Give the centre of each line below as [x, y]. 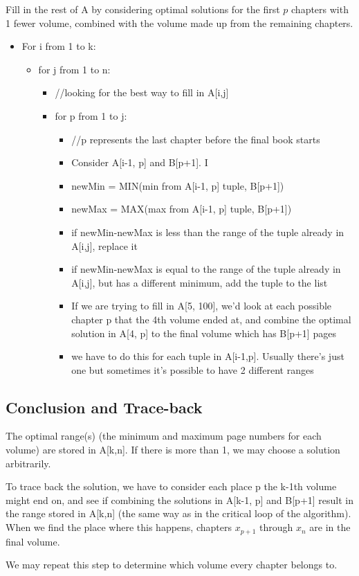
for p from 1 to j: [91, 115]
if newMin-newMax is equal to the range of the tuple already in [206, 269]
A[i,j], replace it [104, 245]
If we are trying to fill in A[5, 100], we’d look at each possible [202, 306]
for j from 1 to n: [74, 69]
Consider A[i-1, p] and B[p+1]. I [140, 162]
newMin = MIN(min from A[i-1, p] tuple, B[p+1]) [178, 185]
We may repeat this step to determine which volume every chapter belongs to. [172, 565]
